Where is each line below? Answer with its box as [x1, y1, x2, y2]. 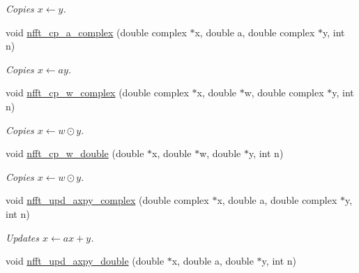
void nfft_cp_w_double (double [6, 146, 144, 161]
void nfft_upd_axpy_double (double [6, 253, 165, 268]
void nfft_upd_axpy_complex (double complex [6, 193, 209, 207]
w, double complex [244, 85, 324, 100]
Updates [6, 230, 39, 244]
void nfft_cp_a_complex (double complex [6, 24, 187, 39]
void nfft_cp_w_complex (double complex [6, 85, 189, 100]
